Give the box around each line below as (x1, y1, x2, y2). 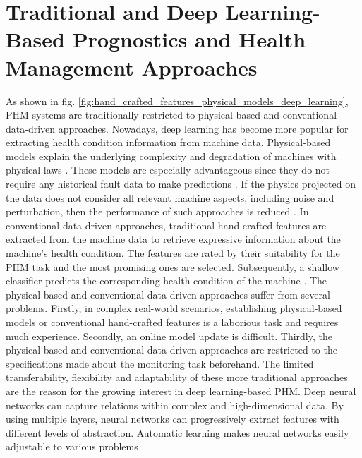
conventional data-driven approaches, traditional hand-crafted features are (6, 217, 327, 232)
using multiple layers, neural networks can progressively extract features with (6, 411, 339, 426)
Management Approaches (6, 52, 258, 81)
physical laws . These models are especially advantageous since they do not (6, 162, 330, 177)
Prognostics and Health (72, 25, 306, 54)
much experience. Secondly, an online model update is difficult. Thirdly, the (6, 328, 332, 343)
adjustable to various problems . (6, 439, 145, 454)
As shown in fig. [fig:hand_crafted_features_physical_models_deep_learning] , (6, 93, 349, 108)
